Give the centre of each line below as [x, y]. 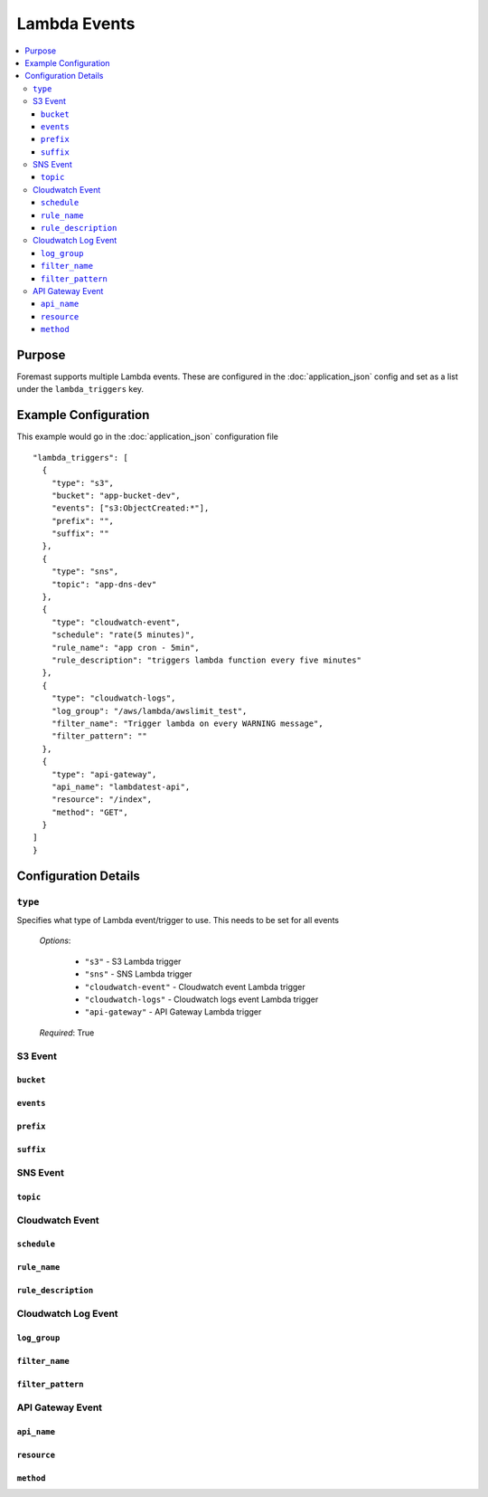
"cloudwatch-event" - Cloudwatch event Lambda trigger [195, 987]
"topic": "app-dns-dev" [104, 584]
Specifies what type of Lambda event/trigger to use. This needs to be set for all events [178, 920]
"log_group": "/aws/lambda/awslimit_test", [149, 711]
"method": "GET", [89, 812]
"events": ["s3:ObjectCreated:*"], [130, 508]
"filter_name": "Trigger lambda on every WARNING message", [188, 723]
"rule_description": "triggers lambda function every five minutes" [206, 660]
